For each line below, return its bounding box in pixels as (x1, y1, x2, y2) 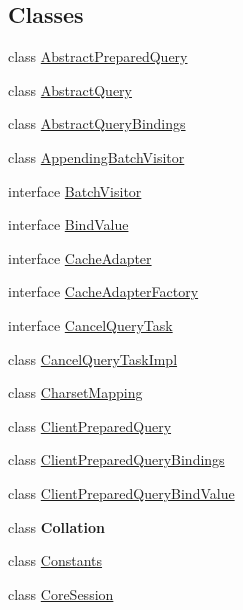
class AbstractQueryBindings (8, 113, 186, 134)
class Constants (8, 550, 103, 571)
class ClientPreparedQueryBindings (8, 449, 225, 470)
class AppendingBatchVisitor (8, 146, 185, 167)
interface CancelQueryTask (8, 314, 173, 335)
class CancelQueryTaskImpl (8, 348, 178, 369)
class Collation (8, 516, 105, 537)
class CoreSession (8, 583, 114, 604)
